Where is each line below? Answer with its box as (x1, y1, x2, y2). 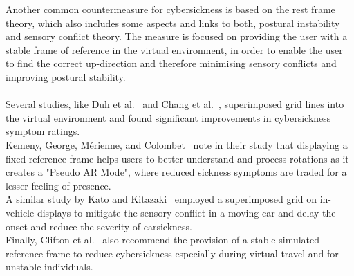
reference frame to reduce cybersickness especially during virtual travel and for (6, 246, 339, 260)
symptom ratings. (6, 124, 80, 138)
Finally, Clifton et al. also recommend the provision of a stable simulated (6, 232, 320, 247)
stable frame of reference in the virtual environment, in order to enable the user (6, 42, 343, 57)
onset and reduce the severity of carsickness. (6, 219, 192, 233)
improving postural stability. (6, 69, 126, 84)
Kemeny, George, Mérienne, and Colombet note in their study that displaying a (6, 137, 348, 151)
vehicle (6, 205, 35, 219)
